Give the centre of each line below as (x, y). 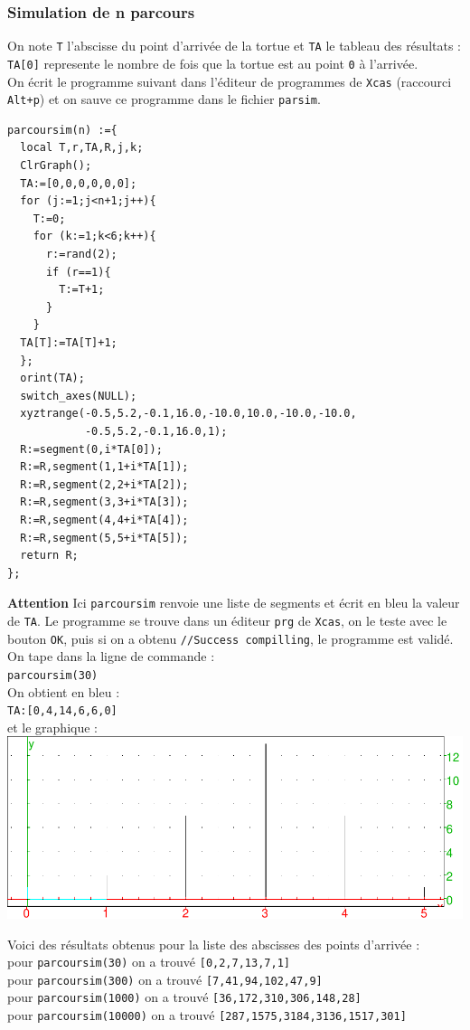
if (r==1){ (78, 272)
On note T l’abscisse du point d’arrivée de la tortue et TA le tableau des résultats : (234, 46)
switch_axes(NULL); (79, 396)
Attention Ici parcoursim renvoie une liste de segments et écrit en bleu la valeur (234, 603)
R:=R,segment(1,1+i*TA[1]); (104, 467)
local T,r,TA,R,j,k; (82, 148)
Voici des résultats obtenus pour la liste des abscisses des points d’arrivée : (214, 944)
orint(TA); (52, 378)
